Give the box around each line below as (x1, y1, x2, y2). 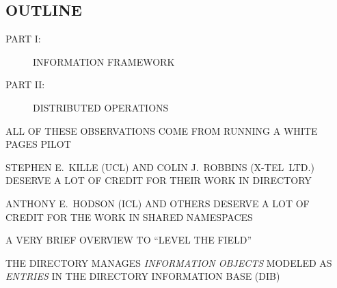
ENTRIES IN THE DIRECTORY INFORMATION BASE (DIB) (5, 269, 280, 283)
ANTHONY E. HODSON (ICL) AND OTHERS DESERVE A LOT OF (5, 196, 310, 210)
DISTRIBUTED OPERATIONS (33, 100, 169, 114)
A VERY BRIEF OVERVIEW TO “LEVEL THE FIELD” (5, 233, 252, 247)
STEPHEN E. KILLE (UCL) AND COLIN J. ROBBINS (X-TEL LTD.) (5, 159, 314, 174)
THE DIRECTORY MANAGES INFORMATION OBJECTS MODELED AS (5, 255, 332, 270)
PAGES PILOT (5, 137, 71, 151)
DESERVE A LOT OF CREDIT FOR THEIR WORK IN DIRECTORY (5, 173, 312, 187)
